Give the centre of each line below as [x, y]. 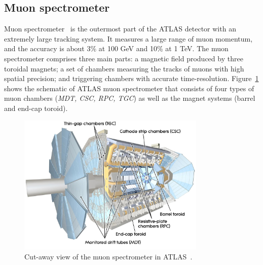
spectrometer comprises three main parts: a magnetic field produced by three [124, 58]
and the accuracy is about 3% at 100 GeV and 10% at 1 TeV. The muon [116, 48]
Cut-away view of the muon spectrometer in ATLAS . [108, 256]
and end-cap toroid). [36, 108]
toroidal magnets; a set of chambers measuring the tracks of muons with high [124, 68]
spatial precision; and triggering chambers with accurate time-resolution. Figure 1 [131, 78]
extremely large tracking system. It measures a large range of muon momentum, [128, 38]
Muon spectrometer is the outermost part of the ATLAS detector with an [120, 29]
